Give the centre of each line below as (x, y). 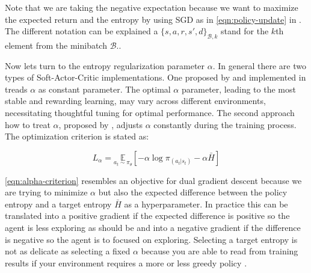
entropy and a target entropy (58, 204)
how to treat (28, 124)
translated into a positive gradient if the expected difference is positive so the (147, 216)
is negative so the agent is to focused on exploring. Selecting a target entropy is (151, 239)
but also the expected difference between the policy (193, 192)
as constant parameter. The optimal (104, 89)
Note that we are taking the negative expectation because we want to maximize (152, 7)
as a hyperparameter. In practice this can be (206, 204)
